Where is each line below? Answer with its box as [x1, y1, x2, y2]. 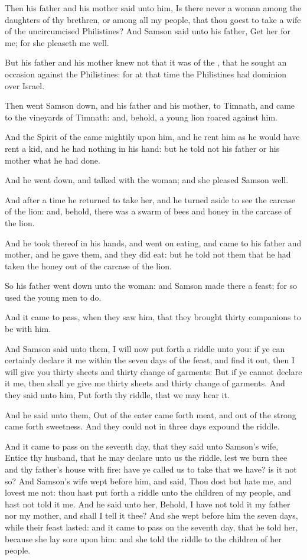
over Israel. [5, 79, 45, 92]
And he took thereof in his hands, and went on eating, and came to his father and [5, 236, 302, 249]
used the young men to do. [5, 291, 102, 303]
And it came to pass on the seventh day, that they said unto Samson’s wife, [5, 439, 279, 452]
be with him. [5, 323, 51, 335]
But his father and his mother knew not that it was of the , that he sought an [5, 56, 287, 69]
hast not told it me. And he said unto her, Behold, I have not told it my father [5, 497, 290, 510]
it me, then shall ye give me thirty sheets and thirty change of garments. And [5, 377, 285, 389]
